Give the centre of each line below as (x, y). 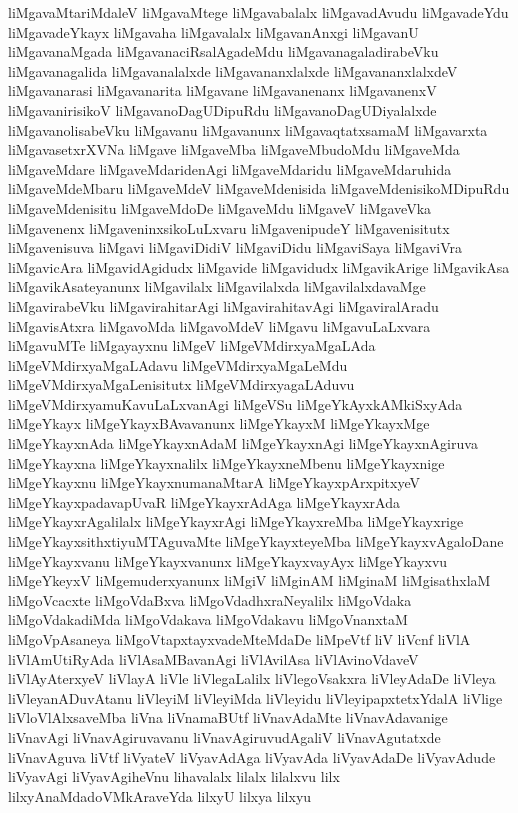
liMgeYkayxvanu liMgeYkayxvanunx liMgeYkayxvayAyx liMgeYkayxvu (228, 560)
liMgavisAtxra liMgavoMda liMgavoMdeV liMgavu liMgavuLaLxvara (219, 325)
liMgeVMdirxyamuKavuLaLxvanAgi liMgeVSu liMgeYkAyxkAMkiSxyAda (235, 403)
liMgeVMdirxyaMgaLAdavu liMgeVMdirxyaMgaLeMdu (178, 364)
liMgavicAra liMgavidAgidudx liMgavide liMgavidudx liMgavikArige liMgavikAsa (259, 266)
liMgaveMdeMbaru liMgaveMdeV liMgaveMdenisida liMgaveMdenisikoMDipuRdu (259, 188)
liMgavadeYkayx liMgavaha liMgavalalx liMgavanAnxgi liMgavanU (213, 31)
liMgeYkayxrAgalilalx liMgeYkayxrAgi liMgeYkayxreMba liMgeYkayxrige (236, 521)
